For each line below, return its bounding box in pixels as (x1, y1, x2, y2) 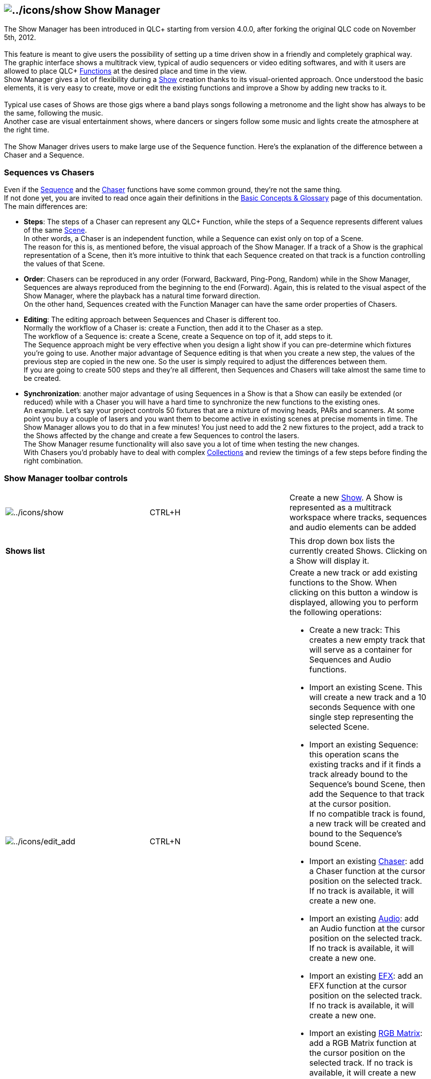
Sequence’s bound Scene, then (309, 779, 426, 789)
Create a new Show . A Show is (289, 492, 403, 502)
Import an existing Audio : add (309, 913, 419, 923)
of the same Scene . (24, 226, 87, 235)
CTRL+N (149, 836, 181, 846)
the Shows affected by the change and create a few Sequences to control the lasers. (24, 431, 300, 440)
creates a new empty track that (309, 634, 425, 645)
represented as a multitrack (289, 502, 391, 512)
